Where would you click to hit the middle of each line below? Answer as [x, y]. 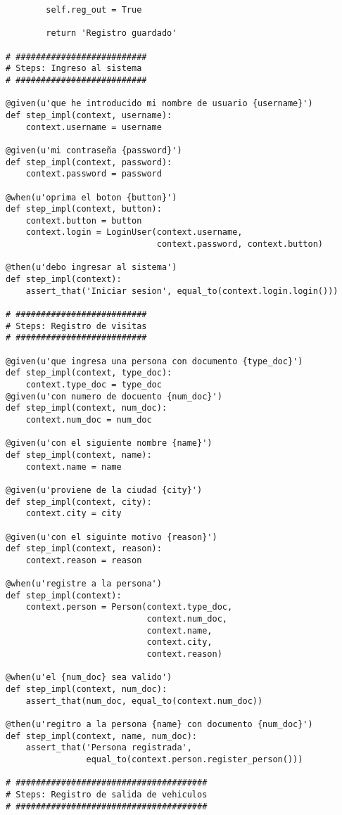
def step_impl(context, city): [79, 502]
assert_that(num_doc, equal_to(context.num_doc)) [144, 701]
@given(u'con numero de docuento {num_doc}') [114, 396]
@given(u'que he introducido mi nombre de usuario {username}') [159, 104]
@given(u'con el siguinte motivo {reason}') [112, 537]
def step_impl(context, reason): [84, 549]
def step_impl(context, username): [89, 115]
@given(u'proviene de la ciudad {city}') [104, 490]
